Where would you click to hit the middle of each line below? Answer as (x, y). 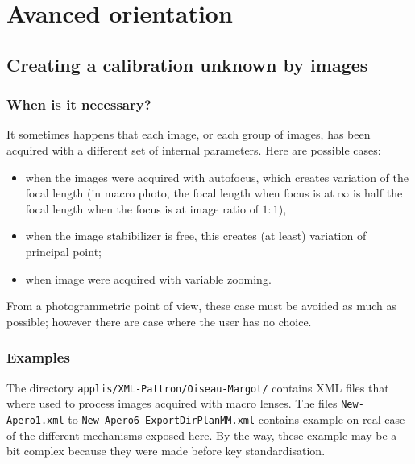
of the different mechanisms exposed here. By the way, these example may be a (202, 435)
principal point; (63, 251)
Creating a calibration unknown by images (187, 64)
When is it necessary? (79, 104)
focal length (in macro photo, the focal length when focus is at (180, 193)
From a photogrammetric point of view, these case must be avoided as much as (202, 306)
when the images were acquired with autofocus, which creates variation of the (217, 177)
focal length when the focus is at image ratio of (142, 208)
